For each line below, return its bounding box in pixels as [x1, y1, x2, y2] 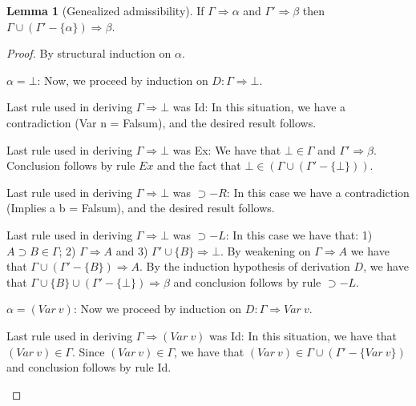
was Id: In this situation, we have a [172, 98, 346, 115]
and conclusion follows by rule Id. [6, 359, 172, 376]
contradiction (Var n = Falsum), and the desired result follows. [6, 114, 317, 131]
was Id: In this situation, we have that [209, 327, 398, 344]
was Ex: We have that [172, 141, 281, 158]
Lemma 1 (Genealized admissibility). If [6, 2, 204, 18]
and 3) [115, 242, 148, 259]
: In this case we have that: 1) [225, 226, 373, 243]
